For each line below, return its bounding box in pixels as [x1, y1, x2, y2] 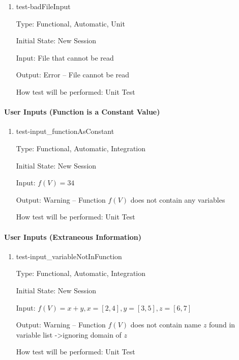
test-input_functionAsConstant [16, 126, 114, 136]
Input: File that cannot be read [16, 52, 114, 63]
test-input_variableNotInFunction [16, 251, 122, 261]
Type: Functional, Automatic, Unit [16, 18, 125, 29]
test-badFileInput [16, 1, 71, 11]
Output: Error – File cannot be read [16, 69, 130, 80]
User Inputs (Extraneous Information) [4, 231, 142, 242]
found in [209, 319, 235, 330]
